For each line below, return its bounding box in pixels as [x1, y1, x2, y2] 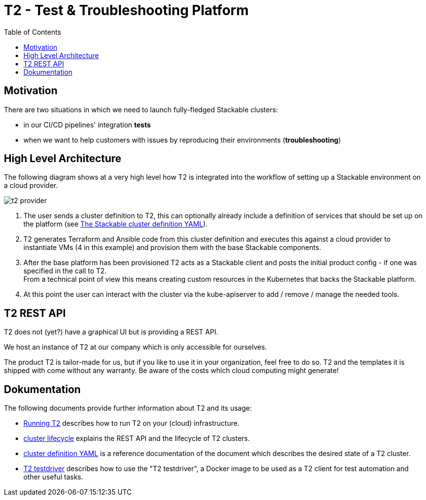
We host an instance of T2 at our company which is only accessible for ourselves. [4, 343, 267, 352]
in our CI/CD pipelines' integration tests [23, 120, 151, 129]
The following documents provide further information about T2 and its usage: [4, 404, 252, 413]
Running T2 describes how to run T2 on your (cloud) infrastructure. [23, 419, 240, 428]
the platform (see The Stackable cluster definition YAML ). [23, 220, 208, 229]
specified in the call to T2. [23, 267, 107, 275]
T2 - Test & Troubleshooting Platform [4, 2, 249, 19]
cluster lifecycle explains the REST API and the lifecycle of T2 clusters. [23, 434, 250, 443]
